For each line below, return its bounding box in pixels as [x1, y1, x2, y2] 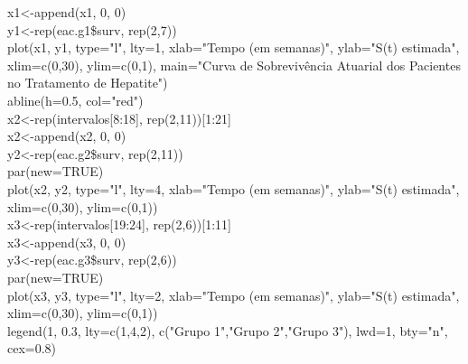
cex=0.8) [7, 339, 57, 358]
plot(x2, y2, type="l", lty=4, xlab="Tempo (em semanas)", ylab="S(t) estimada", [7, 179, 460, 198]
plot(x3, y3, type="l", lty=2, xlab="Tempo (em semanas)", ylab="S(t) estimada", [7, 285, 460, 304]
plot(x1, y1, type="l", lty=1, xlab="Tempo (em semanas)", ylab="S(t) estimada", [7, 38, 460, 57]
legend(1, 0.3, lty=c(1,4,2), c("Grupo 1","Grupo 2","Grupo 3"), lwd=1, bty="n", [7, 321, 448, 340]
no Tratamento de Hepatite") [7, 73, 168, 92]
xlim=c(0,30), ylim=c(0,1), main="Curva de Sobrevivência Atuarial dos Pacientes [7, 55, 461, 74]
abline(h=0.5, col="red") [7, 90, 144, 109]
